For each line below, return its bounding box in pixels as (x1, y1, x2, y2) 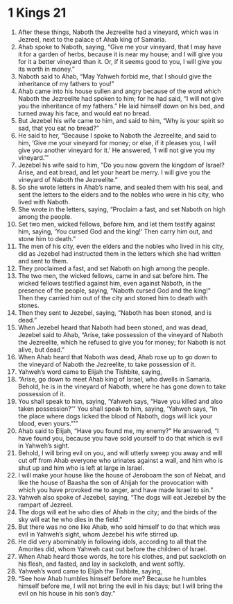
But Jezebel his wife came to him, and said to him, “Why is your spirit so (17, 116, 225, 124)
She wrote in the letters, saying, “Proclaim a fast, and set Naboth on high (17, 205, 226, 213)
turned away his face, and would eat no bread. (17, 109, 151, 117)
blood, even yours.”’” (17, 419, 78, 427)
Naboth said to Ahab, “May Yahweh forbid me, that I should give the (17, 72, 212, 81)
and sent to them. (17, 256, 69, 265)
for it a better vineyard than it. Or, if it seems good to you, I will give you (17, 57, 223, 65)
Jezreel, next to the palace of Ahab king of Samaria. (17, 35, 167, 43)
